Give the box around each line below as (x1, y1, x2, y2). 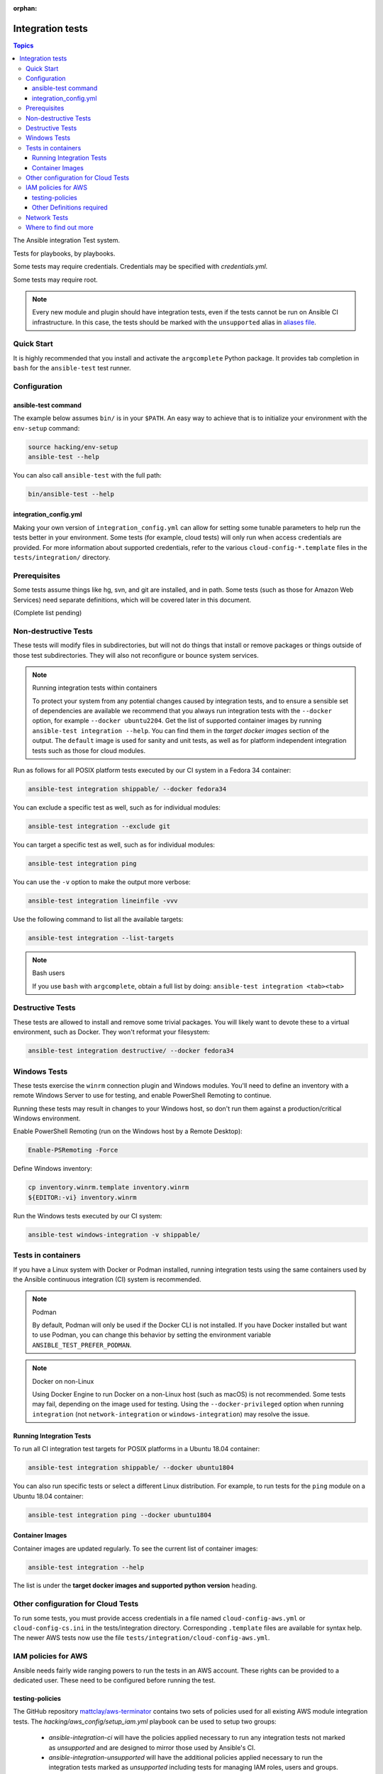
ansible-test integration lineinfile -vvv (28, 896, 178, 905)
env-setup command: (13, 424, 80, 432)
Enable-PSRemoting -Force (28, 1146, 118, 1155)
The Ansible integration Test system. (13, 236, 121, 245)
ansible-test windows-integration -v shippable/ (28, 1230, 201, 1238)
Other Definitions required (32, 203, 108, 212)
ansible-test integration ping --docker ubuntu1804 (28, 1511, 212, 1519)
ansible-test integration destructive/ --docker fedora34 (28, 1047, 234, 1055)
